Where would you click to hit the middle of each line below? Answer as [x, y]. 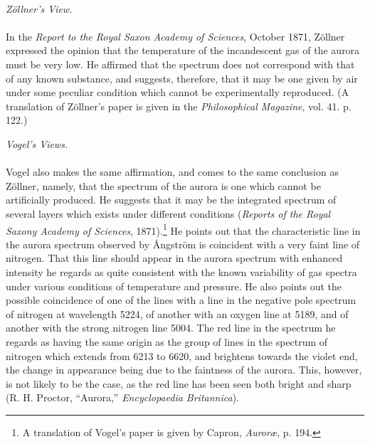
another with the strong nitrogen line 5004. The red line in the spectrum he [171, 328]
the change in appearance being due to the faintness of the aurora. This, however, [184, 370]
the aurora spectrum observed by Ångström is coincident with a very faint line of [183, 244]
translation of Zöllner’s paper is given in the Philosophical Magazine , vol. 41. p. [179, 106]
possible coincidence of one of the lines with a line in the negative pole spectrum [181, 300]
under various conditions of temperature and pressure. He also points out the [174, 286]
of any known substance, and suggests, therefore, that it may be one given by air [182, 78]
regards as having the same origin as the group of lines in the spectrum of [167, 341]
